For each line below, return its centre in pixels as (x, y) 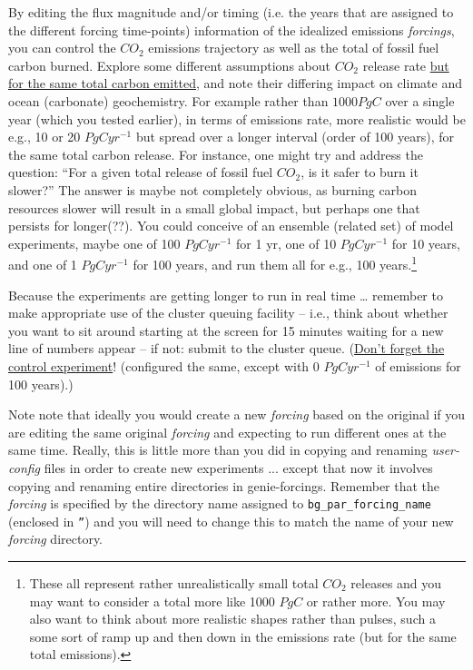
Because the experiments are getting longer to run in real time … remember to (226, 295)
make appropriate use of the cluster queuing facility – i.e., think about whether (228, 313)
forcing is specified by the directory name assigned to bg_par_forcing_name (220, 503)
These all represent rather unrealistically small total (174, 583)
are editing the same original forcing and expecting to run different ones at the (227, 432)
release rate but (406, 65)
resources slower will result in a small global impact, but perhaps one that (214, 207)
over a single (420, 100)
